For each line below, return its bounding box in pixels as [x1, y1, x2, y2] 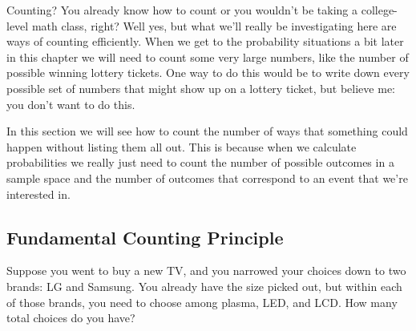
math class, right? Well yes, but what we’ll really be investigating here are [31, 17, 397, 34]
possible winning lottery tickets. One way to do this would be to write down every [6, 64, 410, 81]
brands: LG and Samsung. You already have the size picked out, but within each [6, 277, 402, 294]
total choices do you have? [6, 309, 135, 326]
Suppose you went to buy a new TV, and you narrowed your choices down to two [6, 262, 406, 279]
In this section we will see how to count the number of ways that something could [6, 123, 408, 139]
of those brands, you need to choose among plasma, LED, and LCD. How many [6, 293, 398, 310]
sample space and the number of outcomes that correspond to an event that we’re [6, 169, 408, 186]
